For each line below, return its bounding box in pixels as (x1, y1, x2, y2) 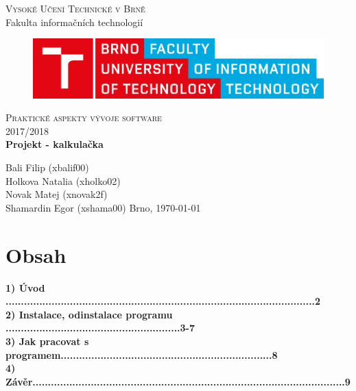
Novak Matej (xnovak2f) (5, 187, 108, 201)
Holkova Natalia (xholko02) (5, 173, 121, 188)
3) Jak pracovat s (5, 333, 89, 348)
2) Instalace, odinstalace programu (5, 307, 173, 321)
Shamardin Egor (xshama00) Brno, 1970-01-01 (5, 200, 201, 214)
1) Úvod (5, 280, 45, 294)
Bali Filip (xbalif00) (5, 160, 89, 175)
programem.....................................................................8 (5, 347, 278, 362)
